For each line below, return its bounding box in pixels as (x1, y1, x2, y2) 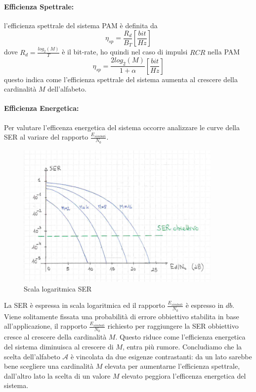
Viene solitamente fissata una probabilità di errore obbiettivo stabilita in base (4, 311, 239, 321)
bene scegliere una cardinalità (4, 361, 93, 371)
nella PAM (207, 47, 240, 57)
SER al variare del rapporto (4, 132, 88, 142)
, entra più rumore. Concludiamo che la (122, 341, 242, 351)
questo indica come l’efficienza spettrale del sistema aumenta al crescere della (4, 74, 238, 84)
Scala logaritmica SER (24, 283, 92, 294)
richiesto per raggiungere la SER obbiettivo (107, 321, 239, 331)
